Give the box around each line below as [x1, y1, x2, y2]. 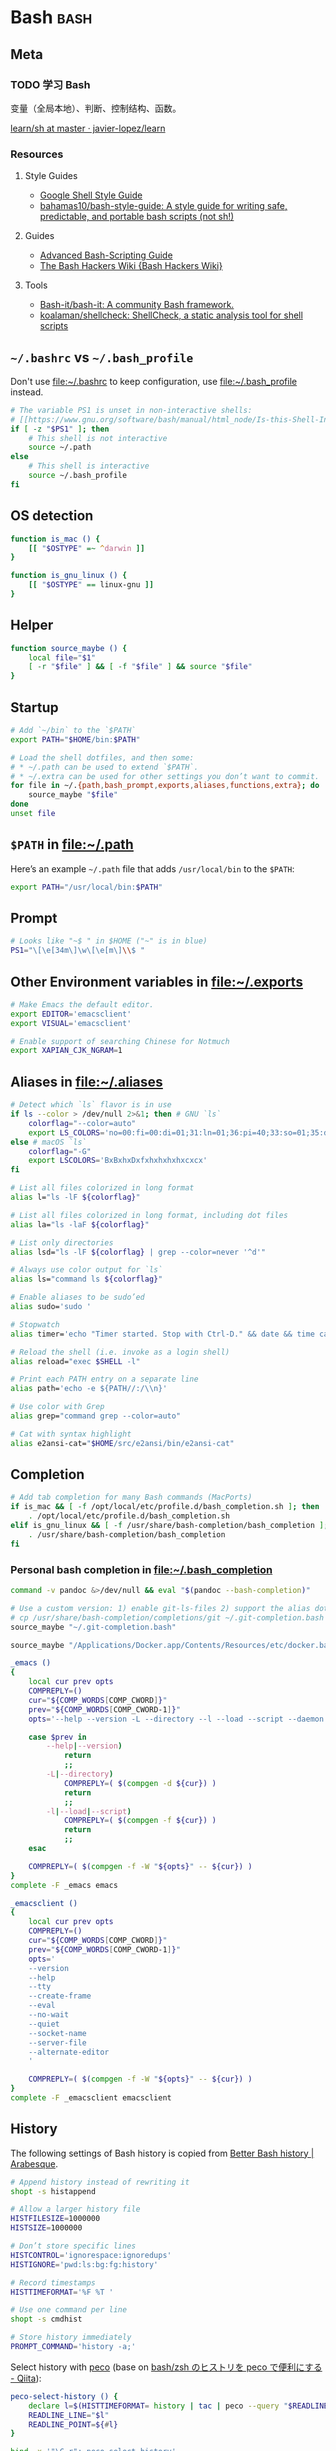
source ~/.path [28, 442, 92, 453]
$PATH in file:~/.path [10, 836, 134, 853]
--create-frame [28, 1991, 92, 2001]
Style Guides [24, 170, 78, 182]
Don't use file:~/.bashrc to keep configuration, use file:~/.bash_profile [10, 375, 298, 387]
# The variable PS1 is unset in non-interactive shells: [10, 405, 253, 415]
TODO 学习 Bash [10, 77, 91, 91]
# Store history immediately [10, 2332, 132, 2343]
